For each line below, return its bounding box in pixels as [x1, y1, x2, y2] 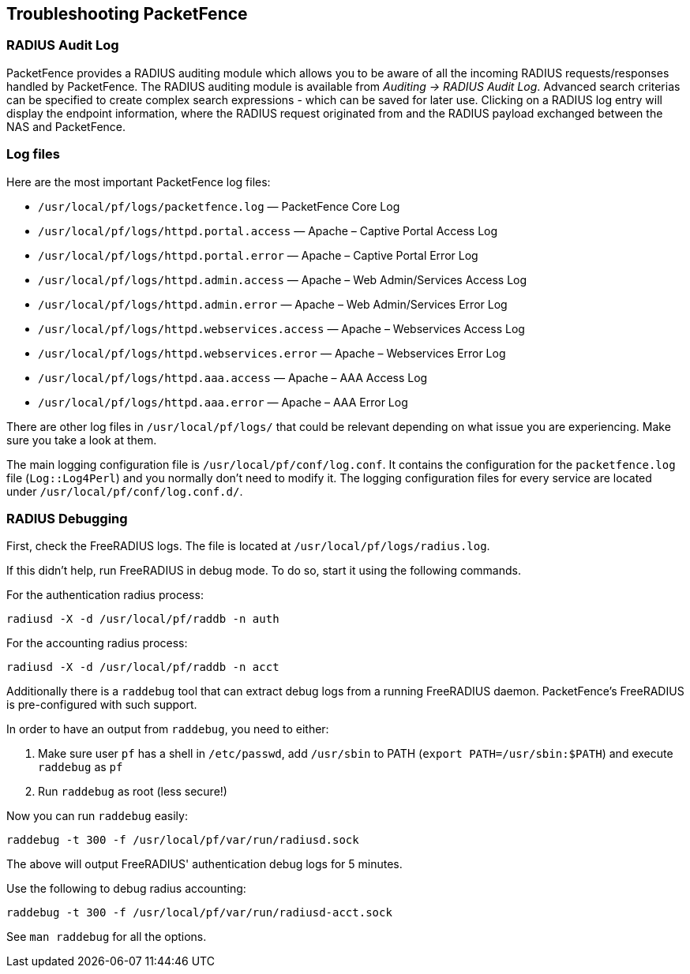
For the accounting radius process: [6, 636, 188, 650]
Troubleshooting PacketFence [6, 4, 248, 24]
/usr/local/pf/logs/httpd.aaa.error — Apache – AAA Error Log [38, 395, 408, 409]
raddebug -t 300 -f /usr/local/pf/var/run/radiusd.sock [6, 834, 359, 847]
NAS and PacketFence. [6, 119, 126, 133]
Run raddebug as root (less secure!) [38, 785, 227, 799]
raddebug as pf [38, 760, 123, 774]
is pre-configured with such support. [6, 698, 197, 712]
